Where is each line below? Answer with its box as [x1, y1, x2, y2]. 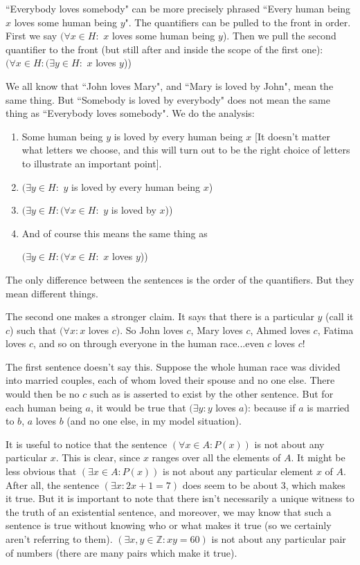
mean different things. [6, 286, 98, 300]
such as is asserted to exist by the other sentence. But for [89, 387, 334, 401]
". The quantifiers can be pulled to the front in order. [125, 15, 351, 29]
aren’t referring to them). [6, 532, 113, 546]
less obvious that [6, 464, 77, 479]
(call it [325, 309, 354, 324]
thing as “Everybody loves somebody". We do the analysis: [6, 106, 255, 120]
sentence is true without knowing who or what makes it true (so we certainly [6, 518, 332, 532]
